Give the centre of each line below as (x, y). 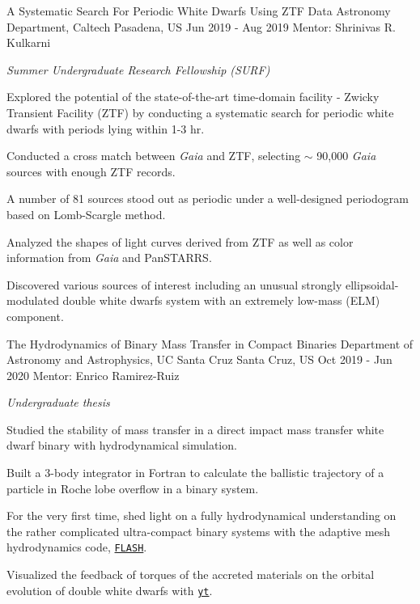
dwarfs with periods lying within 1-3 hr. (106, 128)
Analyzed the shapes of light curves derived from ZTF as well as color (180, 241)
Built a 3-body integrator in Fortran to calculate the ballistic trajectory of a (195, 473)
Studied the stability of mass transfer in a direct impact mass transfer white (195, 429)
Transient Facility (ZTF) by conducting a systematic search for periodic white (200, 112)
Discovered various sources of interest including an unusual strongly (174, 284)
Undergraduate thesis (58, 402)
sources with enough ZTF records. (91, 171)
